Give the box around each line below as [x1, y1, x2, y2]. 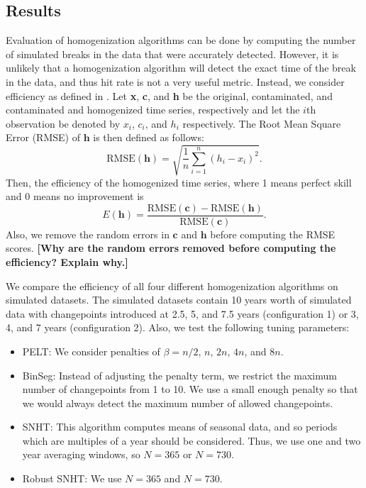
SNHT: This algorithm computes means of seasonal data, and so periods [22, 419, 338, 434]
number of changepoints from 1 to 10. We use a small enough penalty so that [22, 382, 358, 396]
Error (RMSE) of [6, 130, 80, 145]
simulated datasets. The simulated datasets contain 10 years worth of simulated [6, 292, 352, 307]
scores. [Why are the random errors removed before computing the [6, 240, 336, 255]
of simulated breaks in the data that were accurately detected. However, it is [6, 46, 339, 61]
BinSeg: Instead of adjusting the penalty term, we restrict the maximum [22, 367, 337, 382]
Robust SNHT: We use [22, 471, 122, 486]
